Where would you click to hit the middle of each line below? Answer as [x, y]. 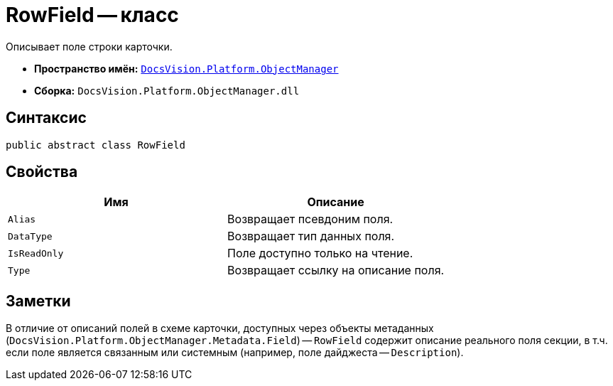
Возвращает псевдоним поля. [310, 219]
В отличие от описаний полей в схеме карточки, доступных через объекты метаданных [220, 328]
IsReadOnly [36, 253]
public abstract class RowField [96, 145]
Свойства [42, 172]
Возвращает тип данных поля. [311, 236]
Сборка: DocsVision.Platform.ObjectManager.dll [167, 90]
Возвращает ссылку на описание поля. [336, 270]
